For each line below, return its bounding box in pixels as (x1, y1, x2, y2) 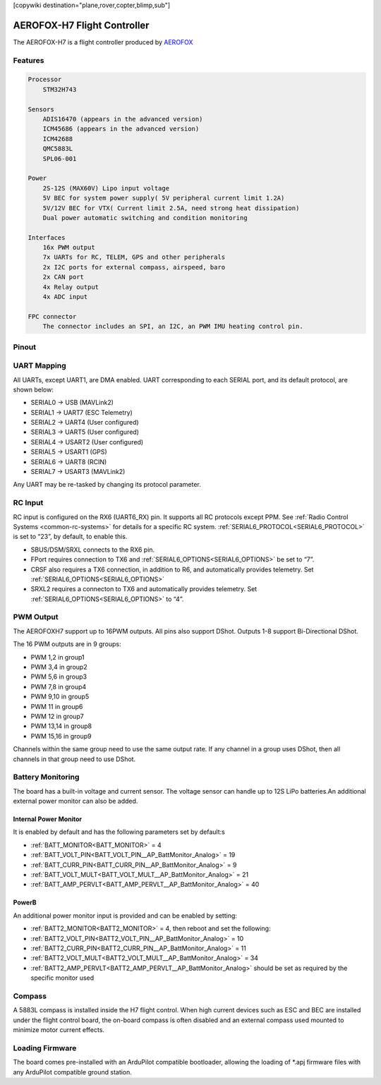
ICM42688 (42, 135, 73, 143)
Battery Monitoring (13, 772, 80, 782)
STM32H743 (42, 85, 77, 93)
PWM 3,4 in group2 (30, 663, 87, 671)
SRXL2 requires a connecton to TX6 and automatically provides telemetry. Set (30, 585, 258, 593)
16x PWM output (42, 243, 95, 252)
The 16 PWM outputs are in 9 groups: (13, 640, 121, 648)
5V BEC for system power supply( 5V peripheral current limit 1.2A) (42, 194, 285, 202)
